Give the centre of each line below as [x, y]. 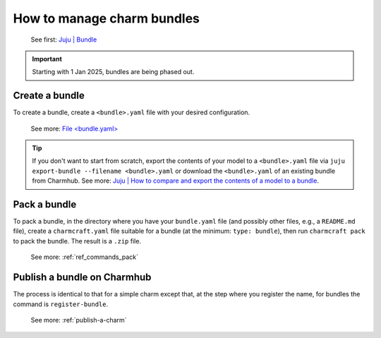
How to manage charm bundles [107, 18]
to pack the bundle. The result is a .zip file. [77, 241]
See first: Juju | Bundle [64, 40]
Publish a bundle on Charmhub [82, 278]
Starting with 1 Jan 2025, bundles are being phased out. [113, 72]
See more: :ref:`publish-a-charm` [79, 320]
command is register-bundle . [61, 304]
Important [47, 59]
